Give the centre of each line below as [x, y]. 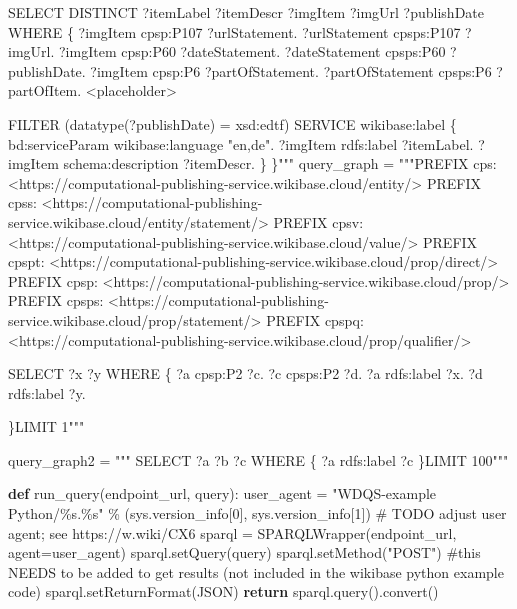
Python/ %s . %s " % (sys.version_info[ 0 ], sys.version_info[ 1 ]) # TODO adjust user [257, 513]
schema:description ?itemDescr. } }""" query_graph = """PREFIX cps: [280, 163]
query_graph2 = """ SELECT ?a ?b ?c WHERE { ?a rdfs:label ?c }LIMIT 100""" [258, 459]
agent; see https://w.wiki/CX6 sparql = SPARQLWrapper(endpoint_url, [232, 532]
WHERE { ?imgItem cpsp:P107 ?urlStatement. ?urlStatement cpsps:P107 [234, 31]
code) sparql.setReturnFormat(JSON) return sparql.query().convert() [223, 591]
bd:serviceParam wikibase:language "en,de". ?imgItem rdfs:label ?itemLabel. [241, 143]
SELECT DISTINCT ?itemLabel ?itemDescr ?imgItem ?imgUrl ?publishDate [246, 12]
